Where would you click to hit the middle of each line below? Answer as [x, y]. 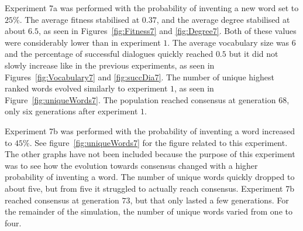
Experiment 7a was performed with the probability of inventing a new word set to [152, 8]
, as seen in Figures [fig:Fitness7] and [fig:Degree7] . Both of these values [167, 31]
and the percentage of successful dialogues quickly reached [109, 54]
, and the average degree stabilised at [223, 19]
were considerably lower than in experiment [83, 42]
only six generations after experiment [71, 111]
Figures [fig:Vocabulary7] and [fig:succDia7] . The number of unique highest [140, 77]
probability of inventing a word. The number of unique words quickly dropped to [150, 177]
